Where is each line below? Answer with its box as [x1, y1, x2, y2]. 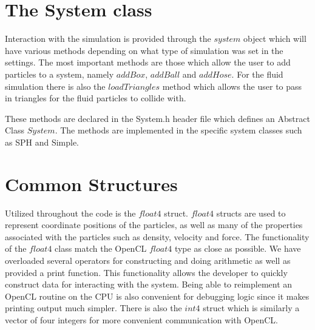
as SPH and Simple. [5, 135, 80, 148]
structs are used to [216, 206, 286, 219]
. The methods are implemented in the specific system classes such [55, 124, 302, 136]
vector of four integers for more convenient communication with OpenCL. [5, 313, 279, 326]
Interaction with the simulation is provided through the [5, 32, 211, 45]
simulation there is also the [5, 79, 106, 92]
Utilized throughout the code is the [5, 206, 136, 219]
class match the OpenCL [55, 242, 147, 255]
